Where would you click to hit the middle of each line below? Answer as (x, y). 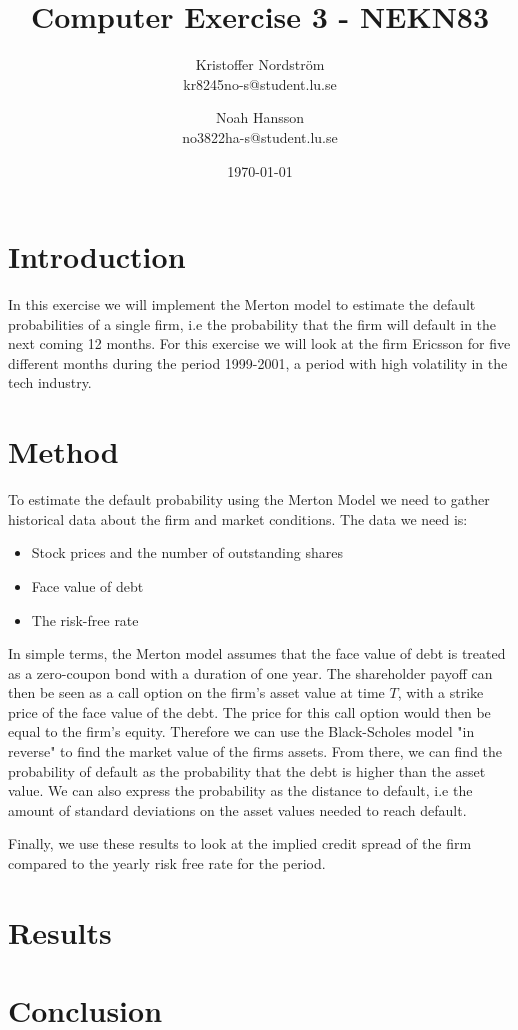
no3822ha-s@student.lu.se (260, 136)
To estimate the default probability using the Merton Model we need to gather (249, 499)
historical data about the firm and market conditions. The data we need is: (238, 518)
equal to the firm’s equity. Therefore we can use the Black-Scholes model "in (241, 731)
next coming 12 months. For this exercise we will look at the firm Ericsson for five (259, 343)
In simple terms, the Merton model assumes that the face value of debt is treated (257, 653)
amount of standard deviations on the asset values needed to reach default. (237, 809)
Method (63, 451)
